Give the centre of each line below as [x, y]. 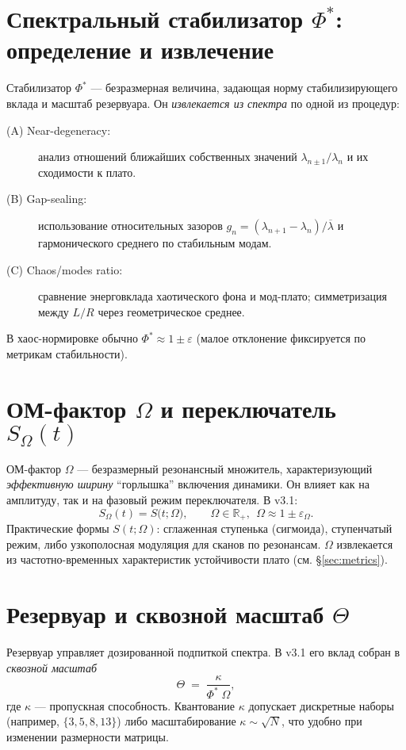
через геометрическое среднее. [171, 311]
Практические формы [58, 528]
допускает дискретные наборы [322, 705]
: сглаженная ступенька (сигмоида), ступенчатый [274, 528]
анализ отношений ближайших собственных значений [168, 157]
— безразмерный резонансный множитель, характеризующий [225, 468]
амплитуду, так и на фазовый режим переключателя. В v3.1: [152, 499]
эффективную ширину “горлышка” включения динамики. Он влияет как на [188, 484]
